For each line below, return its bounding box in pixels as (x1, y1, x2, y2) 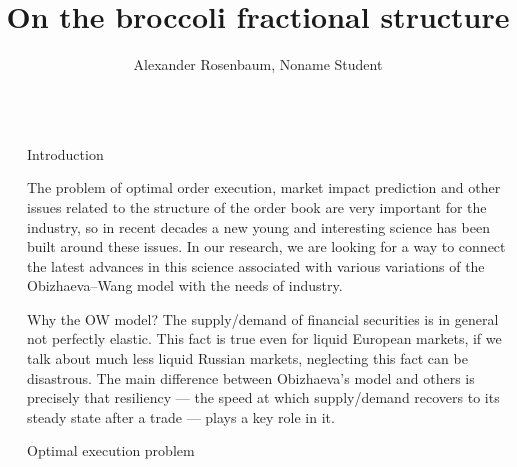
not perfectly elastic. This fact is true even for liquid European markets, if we (27, 328, 502, 349)
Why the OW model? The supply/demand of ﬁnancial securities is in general (27, 308, 499, 329)
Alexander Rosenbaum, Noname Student (133, 54, 383, 75)
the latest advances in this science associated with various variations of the (27, 255, 485, 276)
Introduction (27, 143, 104, 164)
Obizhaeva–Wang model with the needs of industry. (27, 275, 343, 296)
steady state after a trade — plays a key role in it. (27, 406, 335, 427)
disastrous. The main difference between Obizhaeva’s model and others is (27, 367, 475, 388)
